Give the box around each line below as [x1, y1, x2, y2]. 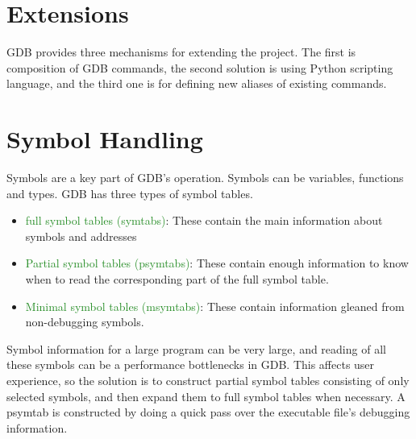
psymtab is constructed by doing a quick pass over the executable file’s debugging [6, 404, 410, 420]
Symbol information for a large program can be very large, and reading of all [6, 340, 386, 357]
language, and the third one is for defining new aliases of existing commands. [6, 75, 387, 92]
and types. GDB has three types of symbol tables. [6, 184, 253, 201]
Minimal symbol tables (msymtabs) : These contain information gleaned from [25, 297, 405, 314]
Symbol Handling [6, 122, 203, 155]
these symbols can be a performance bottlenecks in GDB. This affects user [6, 356, 375, 373]
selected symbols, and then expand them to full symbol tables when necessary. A [6, 387, 406, 404]
